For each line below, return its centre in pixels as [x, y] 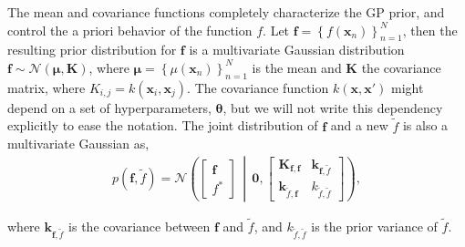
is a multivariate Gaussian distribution [297, 50]
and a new [359, 125]
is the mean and [297, 67]
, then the [430, 30]
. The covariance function [258, 87]
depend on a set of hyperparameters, [109, 107]
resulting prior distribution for [92, 50]
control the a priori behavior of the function [130, 30]
